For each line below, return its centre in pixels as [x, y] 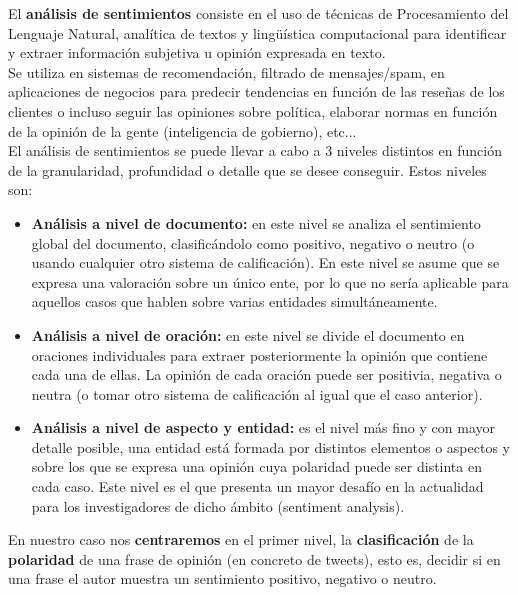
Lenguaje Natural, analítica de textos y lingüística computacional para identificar [257, 32]
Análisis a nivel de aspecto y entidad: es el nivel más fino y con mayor [263, 427]
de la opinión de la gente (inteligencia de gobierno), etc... [182, 130]
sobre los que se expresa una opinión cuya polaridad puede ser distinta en [256, 466]
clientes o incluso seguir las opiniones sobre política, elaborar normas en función [253, 110]
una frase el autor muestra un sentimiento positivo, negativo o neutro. [222, 578]
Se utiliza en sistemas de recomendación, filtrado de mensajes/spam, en [226, 71]
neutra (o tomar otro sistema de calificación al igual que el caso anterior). [257, 393]
